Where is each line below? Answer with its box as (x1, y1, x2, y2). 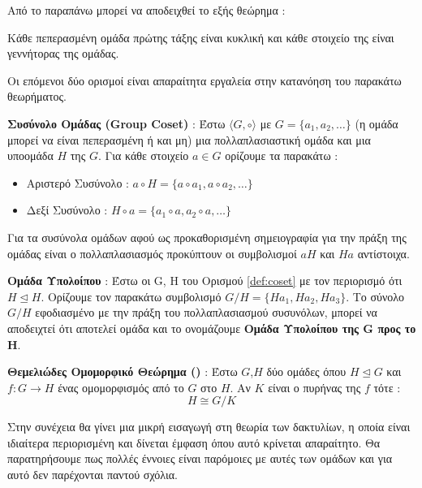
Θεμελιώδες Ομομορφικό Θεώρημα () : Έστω (7, 363, 238, 380)
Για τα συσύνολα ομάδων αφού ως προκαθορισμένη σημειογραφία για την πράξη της (7, 228, 407, 245)
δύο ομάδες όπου (266, 363, 347, 380)
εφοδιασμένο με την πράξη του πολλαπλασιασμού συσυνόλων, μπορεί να (35, 304, 377, 321)
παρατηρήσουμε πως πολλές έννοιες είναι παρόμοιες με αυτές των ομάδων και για (7, 450, 393, 467)
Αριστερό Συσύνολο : (26, 174, 129, 191)
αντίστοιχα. (357, 244, 410, 261)
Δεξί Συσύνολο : (26, 201, 108, 218)
